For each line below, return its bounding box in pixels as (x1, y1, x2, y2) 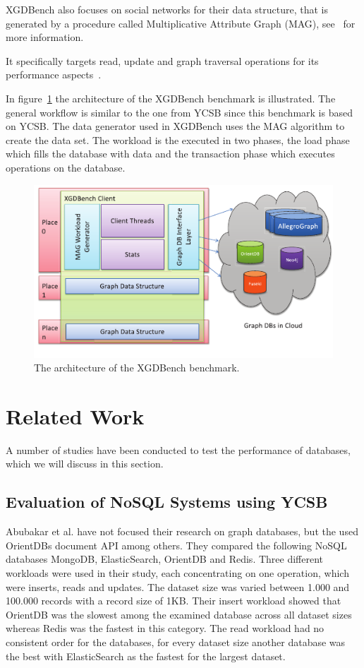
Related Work (6, 401, 145, 430)
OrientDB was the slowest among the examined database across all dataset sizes (6, 607, 352, 621)
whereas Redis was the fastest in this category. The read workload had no (6, 621, 324, 636)
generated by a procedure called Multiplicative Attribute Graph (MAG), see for (6, 16, 356, 30)
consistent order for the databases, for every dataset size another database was (6, 634, 346, 649)
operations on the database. (6, 160, 126, 174)
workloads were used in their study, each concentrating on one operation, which (6, 566, 349, 580)
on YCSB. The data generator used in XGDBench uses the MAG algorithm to (6, 119, 345, 133)
